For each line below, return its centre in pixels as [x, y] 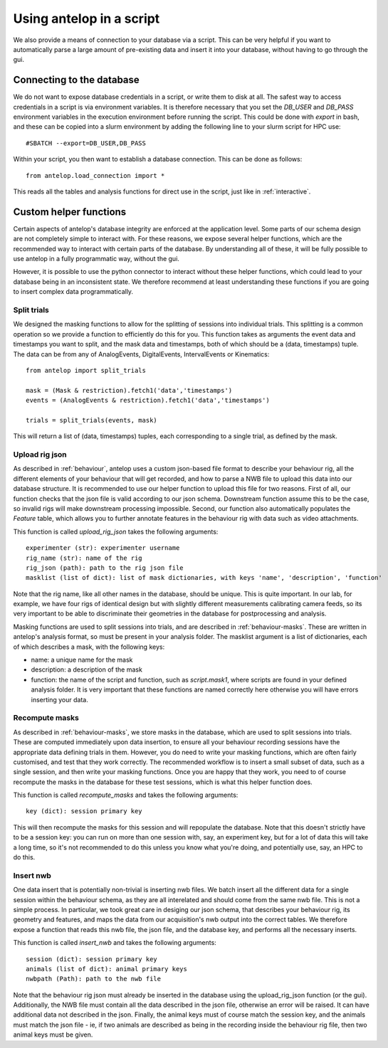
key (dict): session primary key [84, 811]
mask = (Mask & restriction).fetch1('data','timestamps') [129, 390]
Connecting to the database [77, 80]
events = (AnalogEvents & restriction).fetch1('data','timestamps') [148, 401]
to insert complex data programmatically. [73, 292]
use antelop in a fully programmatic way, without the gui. [96, 259]
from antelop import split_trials [86, 370]
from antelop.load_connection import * [95, 175]
